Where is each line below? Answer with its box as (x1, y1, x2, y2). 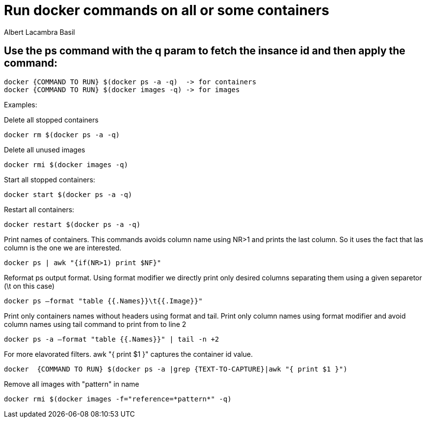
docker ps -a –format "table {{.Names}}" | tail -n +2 (4, 335, 219, 343)
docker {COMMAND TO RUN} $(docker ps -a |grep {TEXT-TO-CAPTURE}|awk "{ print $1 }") (4, 365, 347, 373)
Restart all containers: (4, 205, 75, 214)
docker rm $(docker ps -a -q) (4, 130, 120, 139)
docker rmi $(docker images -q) (4, 160, 128, 169)
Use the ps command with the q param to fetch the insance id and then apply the (4, 45, 405, 57)
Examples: (4, 100, 37, 109)
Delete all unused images (4, 145, 85, 154)
